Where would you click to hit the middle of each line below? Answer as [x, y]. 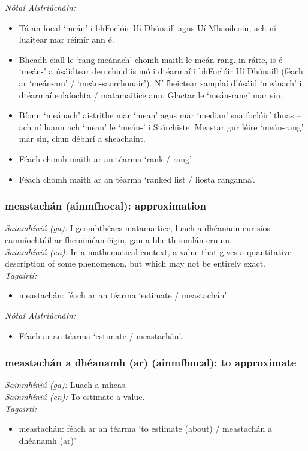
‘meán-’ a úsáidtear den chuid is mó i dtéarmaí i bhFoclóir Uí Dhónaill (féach [161, 71]
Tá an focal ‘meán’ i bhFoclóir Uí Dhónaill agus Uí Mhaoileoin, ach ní [147, 27]
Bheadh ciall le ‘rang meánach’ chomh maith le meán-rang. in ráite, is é [151, 59]
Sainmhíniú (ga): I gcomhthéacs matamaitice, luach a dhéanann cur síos [138, 228]
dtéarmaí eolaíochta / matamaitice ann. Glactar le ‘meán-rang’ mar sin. [151, 95]
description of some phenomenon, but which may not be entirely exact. [135, 263]
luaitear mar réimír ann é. [67, 39]
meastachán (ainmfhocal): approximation [105, 206]
